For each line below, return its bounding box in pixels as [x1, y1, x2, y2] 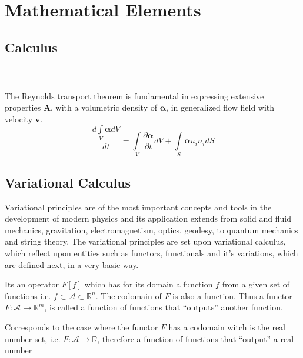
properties [5, 101, 41, 113]
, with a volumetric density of [51, 101, 158, 113]
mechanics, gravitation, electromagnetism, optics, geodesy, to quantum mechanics [5, 223, 298, 236]
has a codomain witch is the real [168, 321, 285, 333]
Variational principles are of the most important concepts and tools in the [5, 200, 272, 213]
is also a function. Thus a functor [172, 289, 292, 302]
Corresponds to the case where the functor [5, 321, 158, 333]
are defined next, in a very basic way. [5, 258, 139, 270]
